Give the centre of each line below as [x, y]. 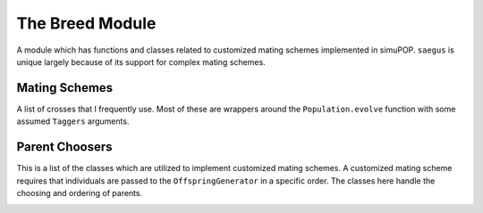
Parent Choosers [64, 147]
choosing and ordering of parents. [80, 193]
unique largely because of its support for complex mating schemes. [141, 61]
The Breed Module [86, 23]
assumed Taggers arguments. [73, 121]
